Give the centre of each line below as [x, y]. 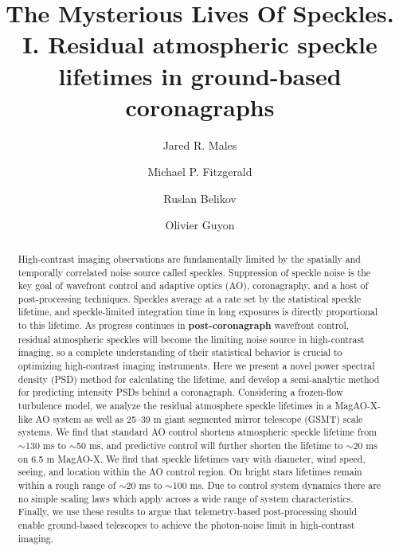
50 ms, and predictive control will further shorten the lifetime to [210, 445]
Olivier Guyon [200, 225]
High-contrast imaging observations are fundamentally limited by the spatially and [189, 258]
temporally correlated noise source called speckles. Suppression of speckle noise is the [194, 272]
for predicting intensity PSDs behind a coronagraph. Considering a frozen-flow [180, 392]
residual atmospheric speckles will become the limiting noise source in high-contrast [191, 339]
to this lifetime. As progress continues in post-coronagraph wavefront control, [184, 326]
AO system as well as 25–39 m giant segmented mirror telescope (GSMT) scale [199, 418]
